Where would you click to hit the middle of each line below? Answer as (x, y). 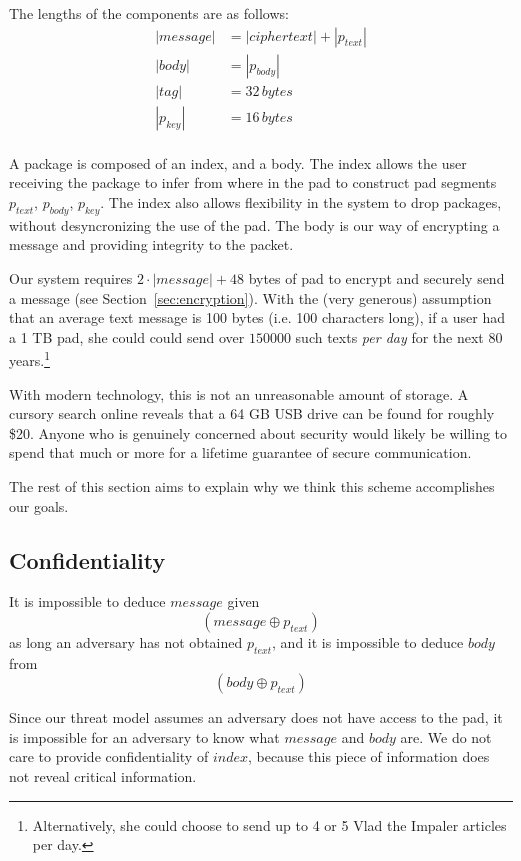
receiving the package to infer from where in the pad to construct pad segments (253, 182)
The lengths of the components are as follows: (149, 13)
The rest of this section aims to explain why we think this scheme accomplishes (252, 485)
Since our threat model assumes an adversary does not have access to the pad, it (256, 717)
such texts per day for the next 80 (399, 336)
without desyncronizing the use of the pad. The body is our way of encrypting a (254, 224)
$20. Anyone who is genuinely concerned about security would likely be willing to (258, 432)
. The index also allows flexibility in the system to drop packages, (301, 201)
